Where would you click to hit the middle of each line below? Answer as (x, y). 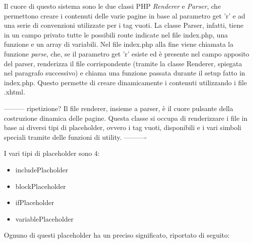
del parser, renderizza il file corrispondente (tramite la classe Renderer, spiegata (123, 63)
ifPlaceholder (35, 202)
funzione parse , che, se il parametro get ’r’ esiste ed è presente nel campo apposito (127, 53)
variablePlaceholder (44, 218)
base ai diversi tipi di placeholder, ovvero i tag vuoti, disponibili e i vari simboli (123, 127)
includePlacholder (42, 169)
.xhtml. (15, 92)
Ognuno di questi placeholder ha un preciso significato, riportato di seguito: (117, 235)
